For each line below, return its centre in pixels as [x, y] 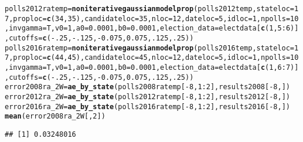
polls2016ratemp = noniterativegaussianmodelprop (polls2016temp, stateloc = [150, 48]
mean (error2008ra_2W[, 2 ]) [55, 116]
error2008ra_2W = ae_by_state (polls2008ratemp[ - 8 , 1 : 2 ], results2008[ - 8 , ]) [147, 87]
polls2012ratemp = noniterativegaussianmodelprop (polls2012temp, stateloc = [150, 9]
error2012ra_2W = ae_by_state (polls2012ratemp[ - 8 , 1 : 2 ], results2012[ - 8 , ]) [147, 97]
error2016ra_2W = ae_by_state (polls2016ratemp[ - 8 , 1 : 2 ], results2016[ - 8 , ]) [147, 107]
